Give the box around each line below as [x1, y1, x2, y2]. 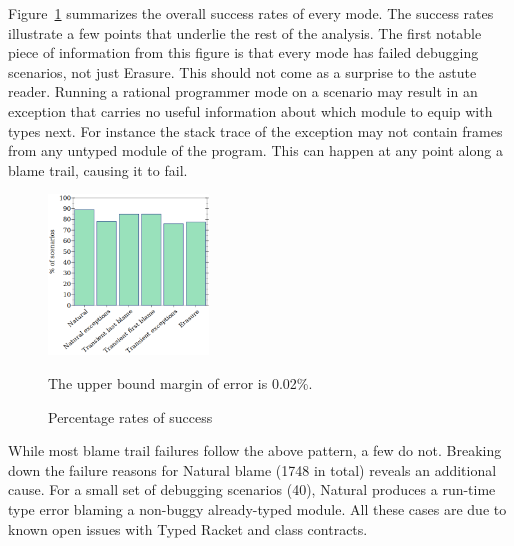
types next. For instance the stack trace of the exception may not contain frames [8, 120, 503, 141]
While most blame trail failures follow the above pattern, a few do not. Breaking [8, 440, 502, 461]
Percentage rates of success [48, 406, 213, 427]
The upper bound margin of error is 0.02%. [48, 373, 313, 394]
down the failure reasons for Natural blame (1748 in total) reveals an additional [8, 459, 497, 480]
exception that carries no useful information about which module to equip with [8, 100, 493, 121]
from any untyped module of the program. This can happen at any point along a [8, 140, 503, 161]
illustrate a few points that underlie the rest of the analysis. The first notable [8, 22, 482, 43]
